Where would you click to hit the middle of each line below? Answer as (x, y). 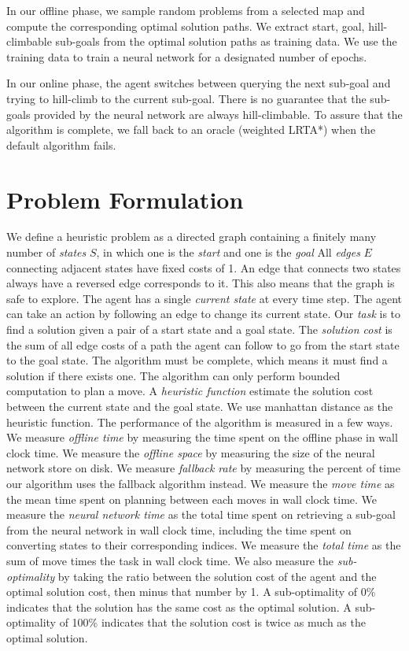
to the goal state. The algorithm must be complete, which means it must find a (197, 360)
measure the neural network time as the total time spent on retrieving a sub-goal (201, 514)
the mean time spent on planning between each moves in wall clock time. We (192, 499)
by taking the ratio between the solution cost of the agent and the (217, 576)
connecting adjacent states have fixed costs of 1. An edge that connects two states (204, 267)
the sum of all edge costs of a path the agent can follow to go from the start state (203, 344)
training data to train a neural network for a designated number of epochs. (187, 56)
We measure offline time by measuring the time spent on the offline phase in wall (202, 437)
